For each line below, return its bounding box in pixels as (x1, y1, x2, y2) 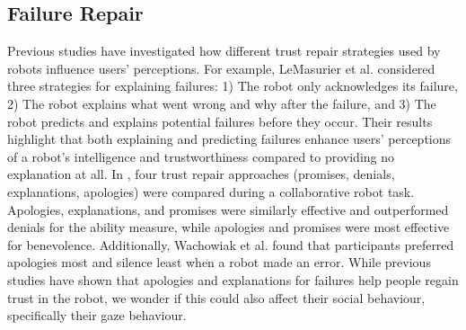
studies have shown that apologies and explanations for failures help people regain (7, 270, 459, 289)
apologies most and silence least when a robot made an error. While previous (7, 253, 431, 272)
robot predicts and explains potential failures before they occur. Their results (7, 111, 433, 130)
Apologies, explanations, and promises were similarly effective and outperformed (7, 200, 449, 219)
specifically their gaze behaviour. (7, 306, 187, 325)
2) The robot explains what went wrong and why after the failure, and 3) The (7, 94, 436, 112)
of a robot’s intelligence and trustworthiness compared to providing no (7, 147, 395, 165)
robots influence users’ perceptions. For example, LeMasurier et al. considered (7, 58, 435, 77)
